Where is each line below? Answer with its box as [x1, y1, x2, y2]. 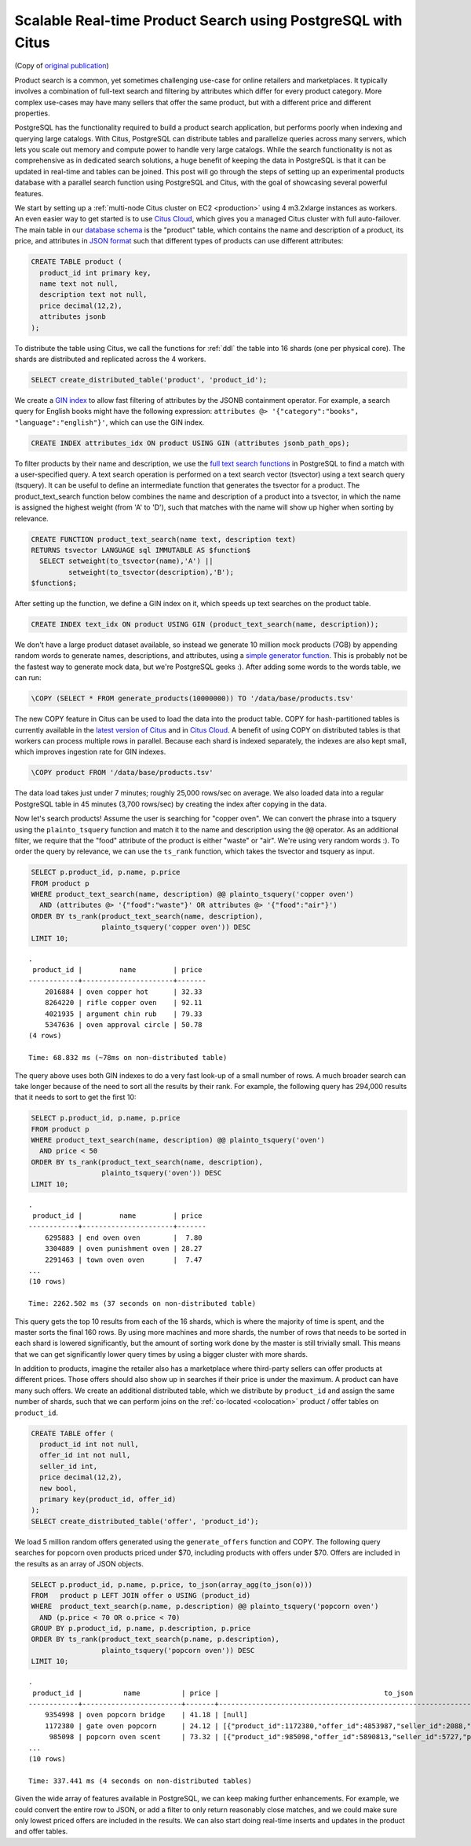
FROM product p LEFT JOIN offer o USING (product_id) [31, 1591, 251, 1599]
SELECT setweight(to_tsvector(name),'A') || [39, 557, 214, 565]
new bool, [39, 1484, 78, 1493]
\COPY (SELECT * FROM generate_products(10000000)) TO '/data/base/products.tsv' [31, 694, 355, 703]
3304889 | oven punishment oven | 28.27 [44, 1245, 203, 1253]
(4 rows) [28, 1031, 62, 1040]
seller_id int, [39, 1461, 98, 1471]
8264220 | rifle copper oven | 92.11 [44, 998, 203, 1007]
